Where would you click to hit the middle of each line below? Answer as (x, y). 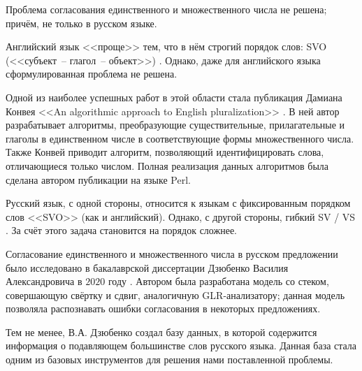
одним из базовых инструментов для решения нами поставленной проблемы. (169, 359)
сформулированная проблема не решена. (92, 74)
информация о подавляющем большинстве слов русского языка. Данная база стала (181, 345)
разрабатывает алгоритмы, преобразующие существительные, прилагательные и (175, 125)
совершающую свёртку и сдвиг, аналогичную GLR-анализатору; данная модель (175, 294)
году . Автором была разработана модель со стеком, (218, 281)
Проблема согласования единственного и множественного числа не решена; (166, 9)
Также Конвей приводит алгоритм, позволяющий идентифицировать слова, (165, 152)
